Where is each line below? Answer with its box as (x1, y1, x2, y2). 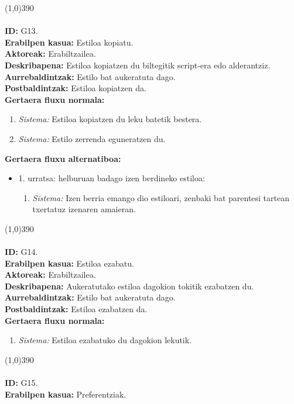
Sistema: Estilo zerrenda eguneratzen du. (18, 132, 166, 144)
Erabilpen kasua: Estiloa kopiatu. (5, 36, 134, 48)
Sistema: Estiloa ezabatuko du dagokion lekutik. (18, 334, 192, 346)
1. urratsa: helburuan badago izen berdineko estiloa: (18, 172, 205, 184)
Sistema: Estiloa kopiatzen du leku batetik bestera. (18, 113, 202, 125)
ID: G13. (5, 25, 38, 37)
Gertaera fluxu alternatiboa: (5, 152, 121, 164)
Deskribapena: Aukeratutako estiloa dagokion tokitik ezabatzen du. (5, 279, 254, 292)
